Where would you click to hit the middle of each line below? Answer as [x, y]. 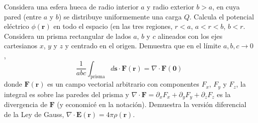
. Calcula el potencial [222, 16]
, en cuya [226, 6]
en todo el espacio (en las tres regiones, [113, 26]
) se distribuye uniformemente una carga [120, 16]
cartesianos [21, 46]
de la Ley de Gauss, [34, 114]
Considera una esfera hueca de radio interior [71, 6]
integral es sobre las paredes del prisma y [67, 94]
